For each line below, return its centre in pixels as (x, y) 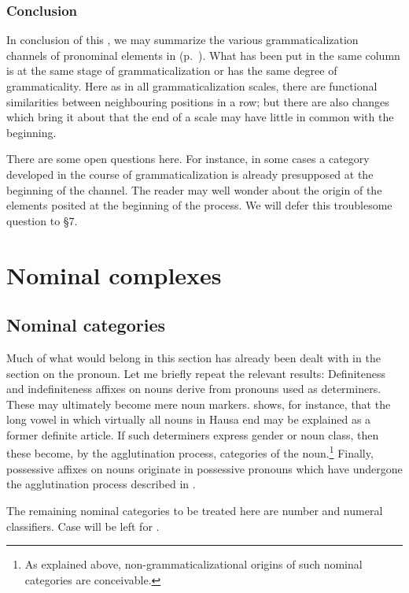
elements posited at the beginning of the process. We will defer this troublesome (199, 205)
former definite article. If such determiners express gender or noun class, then (193, 434)
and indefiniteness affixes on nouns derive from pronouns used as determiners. (194, 389)
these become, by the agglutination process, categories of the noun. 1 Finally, (190, 452)
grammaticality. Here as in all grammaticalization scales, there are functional (192, 86)
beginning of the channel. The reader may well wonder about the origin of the (194, 189)
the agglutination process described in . (101, 484)
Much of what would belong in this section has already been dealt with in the (193, 357)
